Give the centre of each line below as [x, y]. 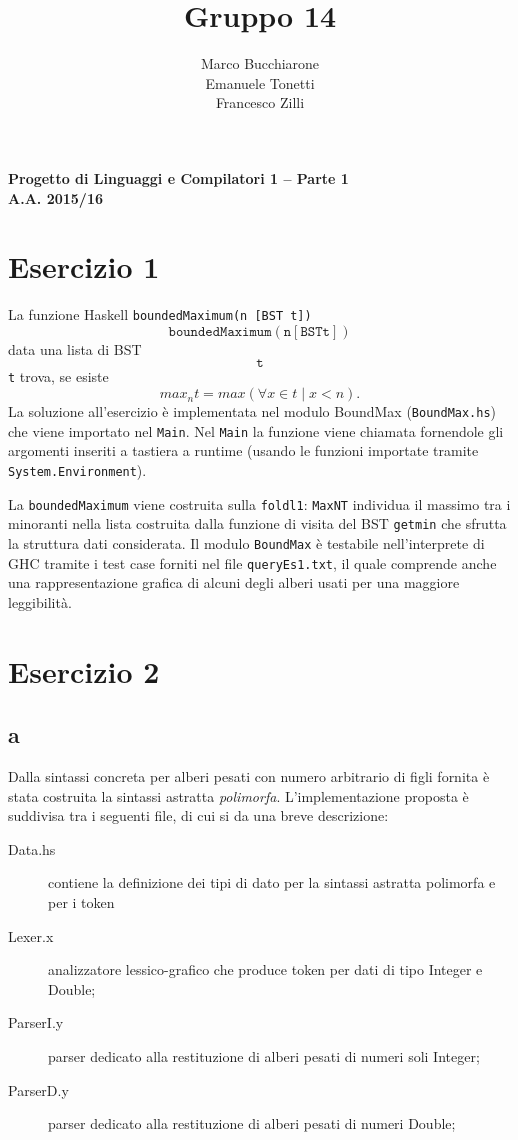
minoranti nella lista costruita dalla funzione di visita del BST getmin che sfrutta [257, 523]
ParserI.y [36, 1022]
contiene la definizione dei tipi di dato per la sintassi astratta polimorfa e [272, 882]
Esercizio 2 [84, 670]
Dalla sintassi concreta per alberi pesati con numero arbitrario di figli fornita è [249, 776]
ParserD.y [38, 1089]
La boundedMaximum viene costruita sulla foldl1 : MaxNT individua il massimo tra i [259, 503]
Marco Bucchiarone [260, 63]
